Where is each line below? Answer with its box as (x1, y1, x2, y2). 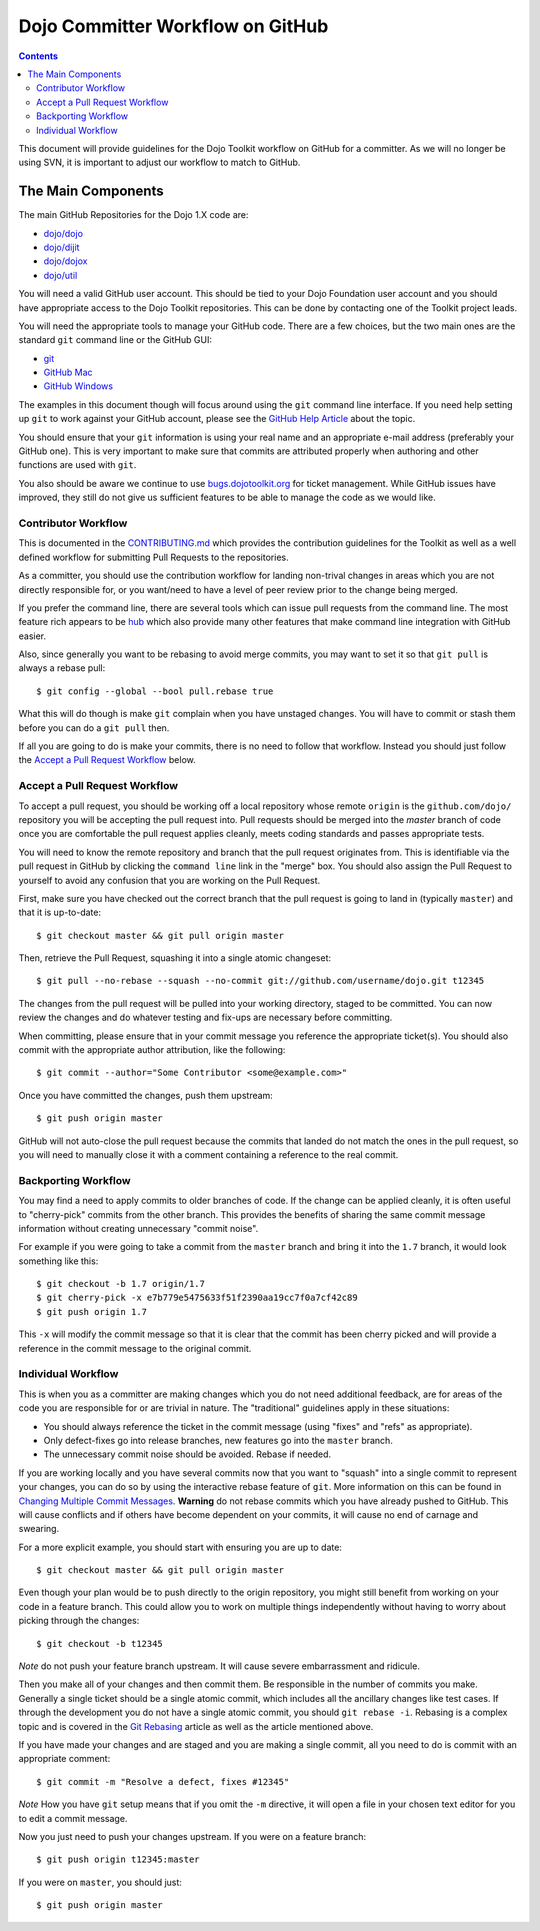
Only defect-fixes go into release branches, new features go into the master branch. (43, 1434, 394, 1446)
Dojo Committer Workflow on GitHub (18, 15, 329, 37)
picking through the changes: (18, 1615, 140, 1627)
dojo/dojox (43, 255, 88, 267)
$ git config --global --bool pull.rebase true (36, 685, 274, 697)
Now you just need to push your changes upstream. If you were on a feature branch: (18, 1830, 367, 1842)
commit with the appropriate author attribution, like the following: (18, 1044, 286, 1056)
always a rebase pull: (18, 662, 106, 674)
